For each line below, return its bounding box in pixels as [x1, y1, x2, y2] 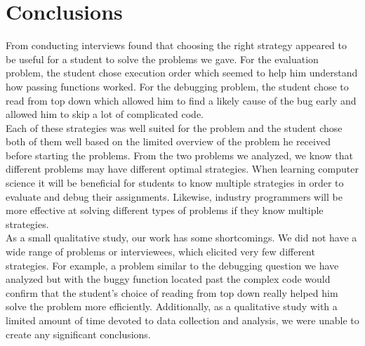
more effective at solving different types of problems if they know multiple [6, 203, 324, 218]
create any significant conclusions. [6, 326, 151, 341]
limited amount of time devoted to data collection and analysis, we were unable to [6, 313, 359, 327]
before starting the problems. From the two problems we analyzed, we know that [6, 147, 353, 162]
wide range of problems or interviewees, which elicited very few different [6, 244, 315, 259]
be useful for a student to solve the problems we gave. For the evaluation [6, 51, 319, 66]
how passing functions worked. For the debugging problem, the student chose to [6, 79, 349, 93]
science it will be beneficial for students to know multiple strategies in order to [6, 175, 344, 190]
